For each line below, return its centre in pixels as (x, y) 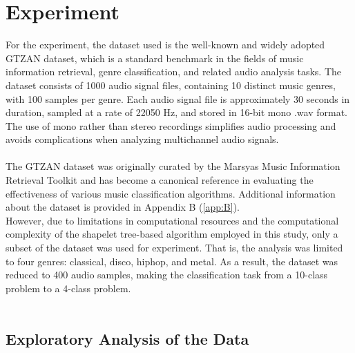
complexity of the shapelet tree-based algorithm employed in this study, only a (172, 234)
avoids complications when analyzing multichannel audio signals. (142, 139)
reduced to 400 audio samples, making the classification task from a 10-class (167, 275)
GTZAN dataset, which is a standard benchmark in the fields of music (155, 58)
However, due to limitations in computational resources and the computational (172, 220)
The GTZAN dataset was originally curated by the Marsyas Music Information (173, 166)
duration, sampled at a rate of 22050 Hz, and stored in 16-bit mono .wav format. (176, 112)
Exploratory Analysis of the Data (127, 339)
